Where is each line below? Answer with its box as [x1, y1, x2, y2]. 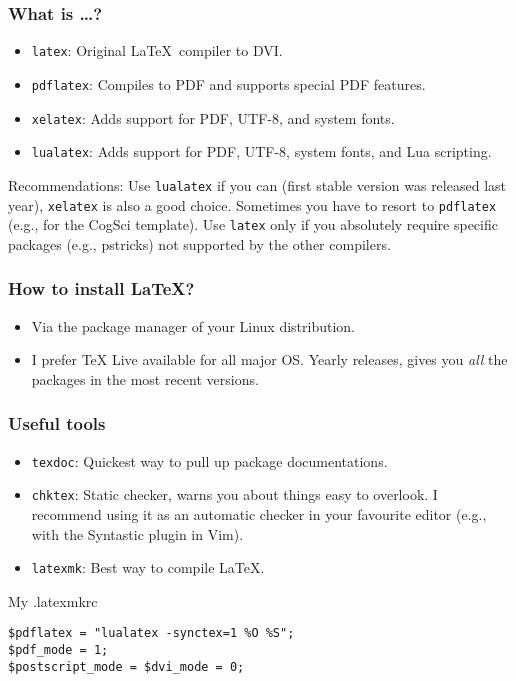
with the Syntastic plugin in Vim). [31, 523, 244, 544]
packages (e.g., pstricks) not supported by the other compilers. [8, 233, 391, 254]
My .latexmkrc [8, 590, 98, 611]
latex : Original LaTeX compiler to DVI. [31, 40, 283, 61]
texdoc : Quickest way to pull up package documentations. [31, 450, 388, 471]
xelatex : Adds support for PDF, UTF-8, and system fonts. [31, 107, 395, 128]
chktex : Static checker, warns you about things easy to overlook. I [31, 484, 438, 505]
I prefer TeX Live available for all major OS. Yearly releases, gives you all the [31, 349, 508, 370]
